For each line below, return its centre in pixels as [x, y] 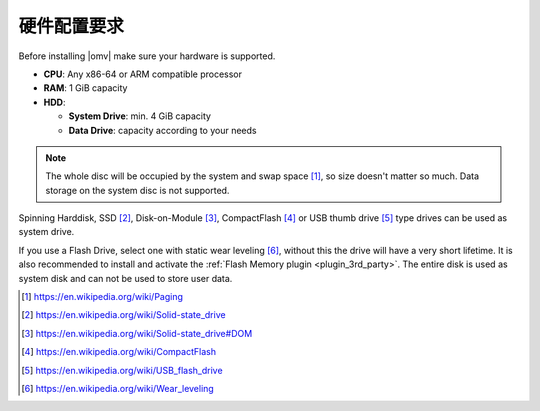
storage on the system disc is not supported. [137, 190]
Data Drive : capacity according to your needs [162, 130]
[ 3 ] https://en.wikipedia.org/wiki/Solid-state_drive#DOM [137, 333]
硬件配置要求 [71, 26]
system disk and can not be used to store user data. [125, 278]
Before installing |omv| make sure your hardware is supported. [147, 56]
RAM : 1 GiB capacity [85, 88]
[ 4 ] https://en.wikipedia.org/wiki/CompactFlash [119, 352]
